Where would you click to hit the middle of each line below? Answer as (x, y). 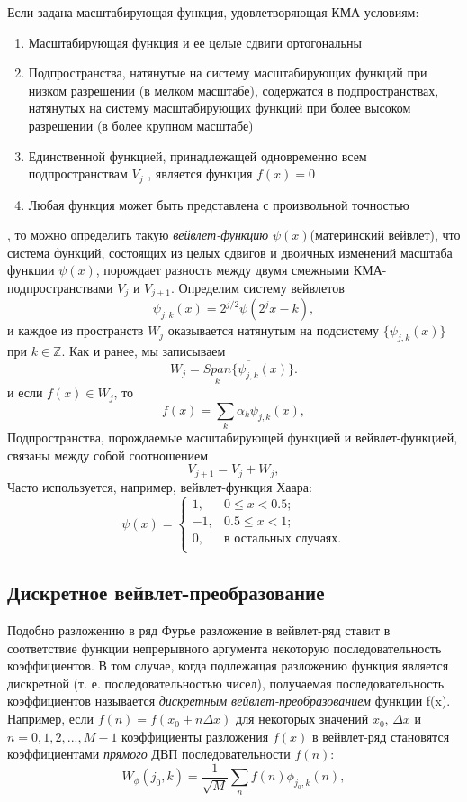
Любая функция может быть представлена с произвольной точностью (219, 204)
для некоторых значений (302, 719)
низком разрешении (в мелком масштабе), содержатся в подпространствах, (233, 90)
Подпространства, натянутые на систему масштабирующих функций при (228, 73)
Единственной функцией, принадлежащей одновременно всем (198, 155)
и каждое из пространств (76, 330)
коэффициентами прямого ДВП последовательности (149, 754)
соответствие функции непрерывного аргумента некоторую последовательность (225, 647)
